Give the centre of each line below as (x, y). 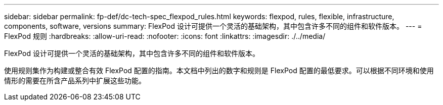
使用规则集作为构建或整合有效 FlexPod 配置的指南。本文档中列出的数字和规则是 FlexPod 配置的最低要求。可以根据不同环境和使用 (219, 70)
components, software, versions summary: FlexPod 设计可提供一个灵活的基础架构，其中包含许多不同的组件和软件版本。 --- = (213, 26)
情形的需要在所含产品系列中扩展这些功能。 (75, 81)
